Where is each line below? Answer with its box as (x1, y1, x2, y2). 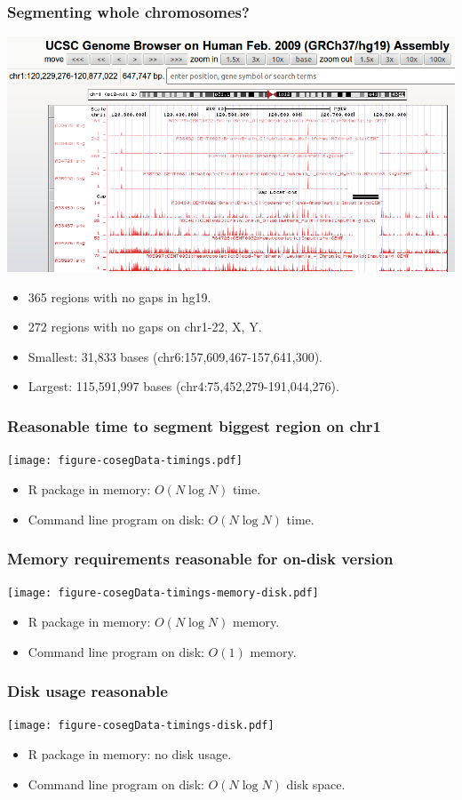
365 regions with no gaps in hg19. (28, 287, 211, 306)
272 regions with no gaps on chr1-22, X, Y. (28, 317, 262, 336)
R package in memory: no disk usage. (28, 745, 232, 764)
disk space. (286, 774, 346, 793)
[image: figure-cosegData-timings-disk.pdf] (7, 719, 275, 732)
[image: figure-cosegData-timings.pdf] (7, 454, 243, 468)
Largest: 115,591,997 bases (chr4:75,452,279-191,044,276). (28, 377, 339, 396)
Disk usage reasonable (7, 680, 168, 702)
